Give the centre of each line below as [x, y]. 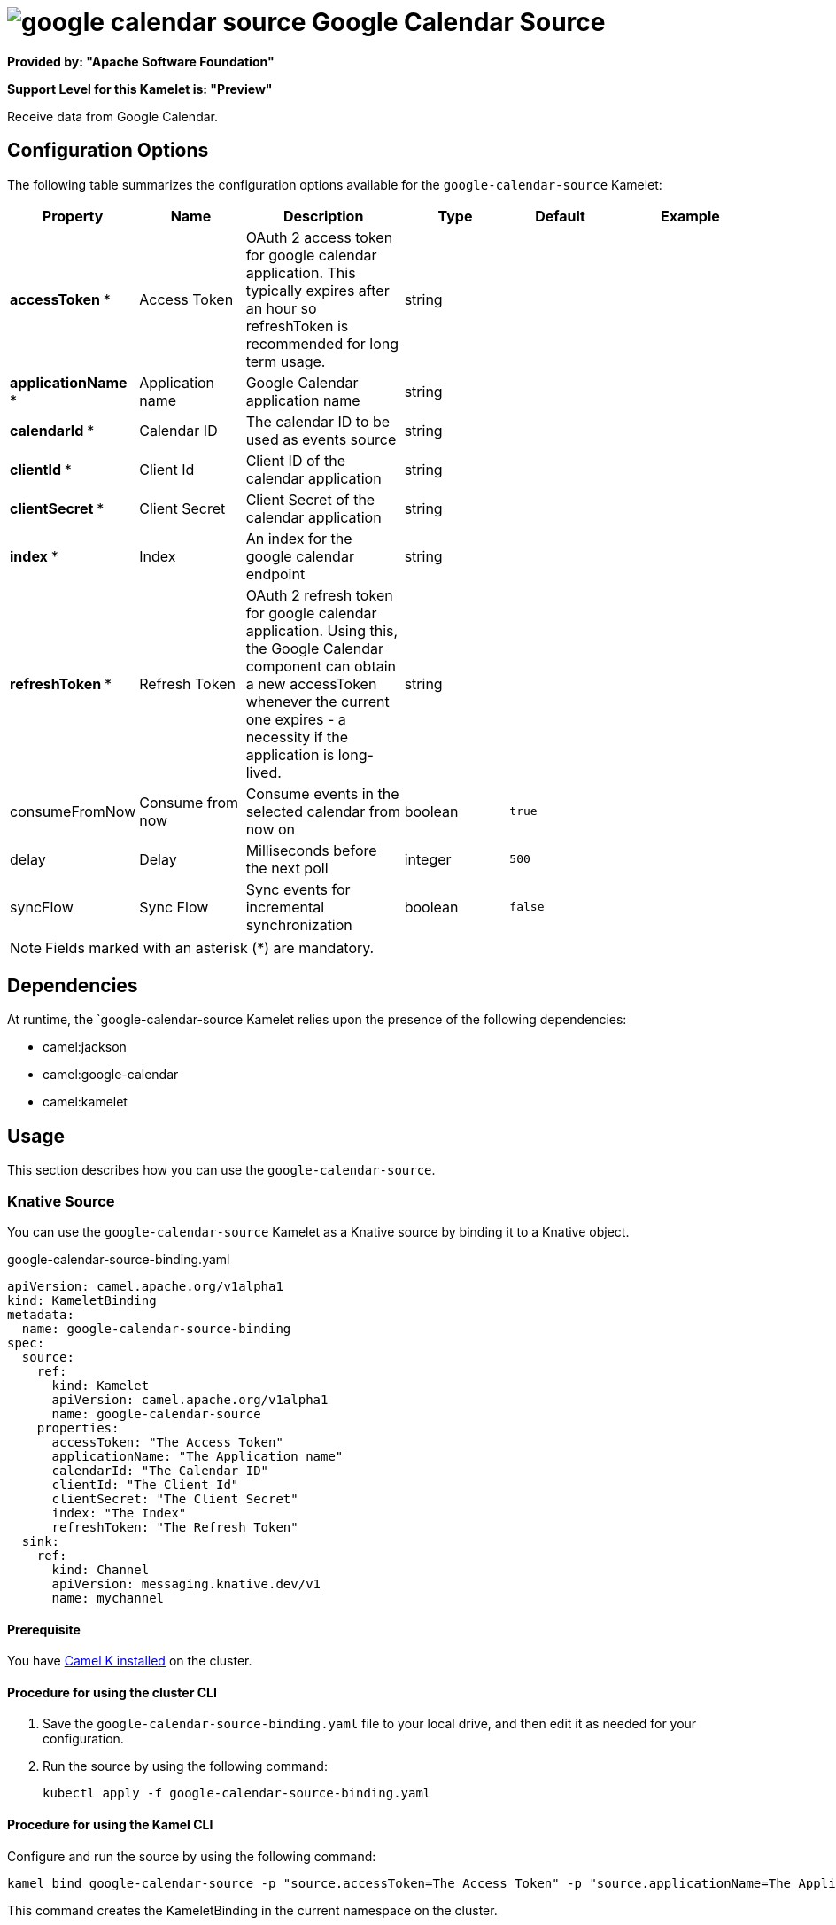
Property [73, 216]
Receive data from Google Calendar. [112, 116]
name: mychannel [108, 1599]
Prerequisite [44, 1629]
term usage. [286, 361]
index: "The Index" [119, 1514]
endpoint [275, 574]
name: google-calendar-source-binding [156, 1329]
